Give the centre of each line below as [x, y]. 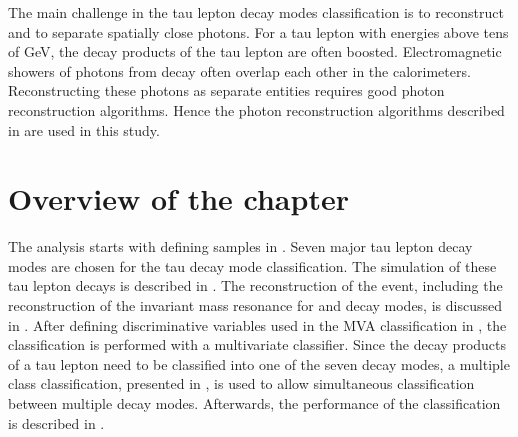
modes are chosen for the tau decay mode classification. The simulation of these [252, 265]
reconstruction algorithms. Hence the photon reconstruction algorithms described [256, 109]
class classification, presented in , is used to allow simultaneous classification [241, 383]
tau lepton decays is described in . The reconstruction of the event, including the [255, 285]
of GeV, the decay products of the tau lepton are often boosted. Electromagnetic [255, 51]
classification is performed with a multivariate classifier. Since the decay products [257, 344]
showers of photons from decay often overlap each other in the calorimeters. [239, 70]
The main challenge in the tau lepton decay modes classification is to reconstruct [256, 12]
